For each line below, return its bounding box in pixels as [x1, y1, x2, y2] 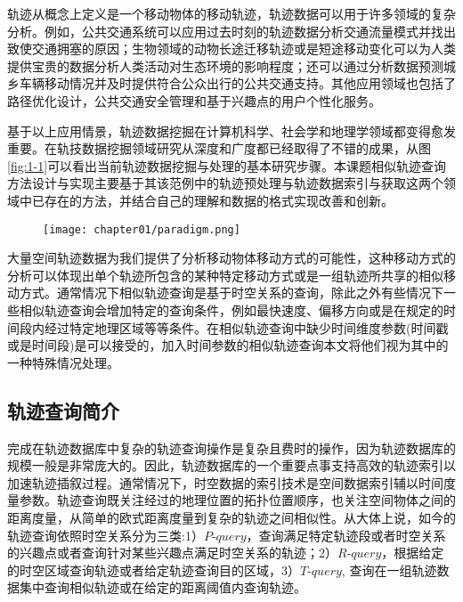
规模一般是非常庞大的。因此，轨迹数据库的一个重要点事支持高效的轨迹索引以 [7, 456, 456, 475]
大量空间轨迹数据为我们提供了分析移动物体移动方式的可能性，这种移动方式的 [7, 248, 456, 267]
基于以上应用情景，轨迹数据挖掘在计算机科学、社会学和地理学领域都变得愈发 [7, 121, 456, 140]
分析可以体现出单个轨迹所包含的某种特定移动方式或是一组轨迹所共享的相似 [7, 265, 443, 284]
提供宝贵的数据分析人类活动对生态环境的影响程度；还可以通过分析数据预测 [7, 56, 443, 75]
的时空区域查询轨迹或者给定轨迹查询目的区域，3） [7, 560, 300, 579]
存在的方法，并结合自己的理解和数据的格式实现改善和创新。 [44, 191, 394, 209]
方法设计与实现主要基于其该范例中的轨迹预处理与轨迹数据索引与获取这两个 [7, 174, 443, 192]
